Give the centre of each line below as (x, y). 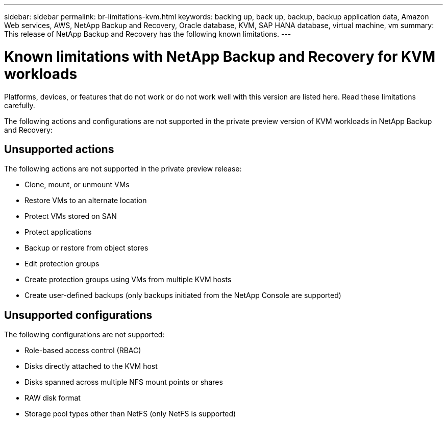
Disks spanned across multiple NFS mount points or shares (124, 382)
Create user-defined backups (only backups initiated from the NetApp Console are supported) (183, 295)
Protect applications (58, 232)
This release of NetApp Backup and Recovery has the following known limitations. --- (148, 34)
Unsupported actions (59, 149)
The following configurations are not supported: (84, 335)
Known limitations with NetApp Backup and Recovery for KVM (220, 56)
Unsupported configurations (78, 315)
